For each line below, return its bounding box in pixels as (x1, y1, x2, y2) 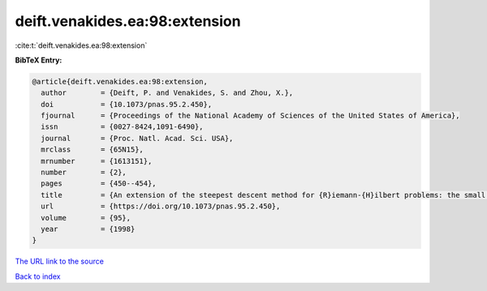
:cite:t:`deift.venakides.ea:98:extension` (15, 41, 148, 50)
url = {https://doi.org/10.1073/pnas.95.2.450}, (41, 202, 281, 211)
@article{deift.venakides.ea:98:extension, (32, 77, 209, 86)
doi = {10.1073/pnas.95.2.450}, (41, 100, 213, 109)
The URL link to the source (15, 256, 105, 267)
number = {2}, (41, 168, 127, 178)
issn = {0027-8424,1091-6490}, (41, 122, 204, 131)
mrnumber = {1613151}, (41, 156, 153, 165)
